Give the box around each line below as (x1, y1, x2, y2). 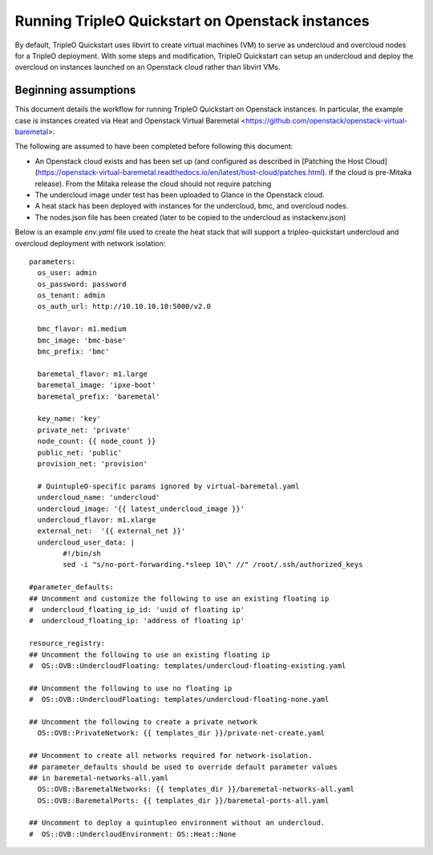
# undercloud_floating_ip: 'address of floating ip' (29, 616, 245, 626)
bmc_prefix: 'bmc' (37, 347, 110, 356)
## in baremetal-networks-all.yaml (29, 773, 169, 782)
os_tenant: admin (37, 291, 106, 300)
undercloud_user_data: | (37, 537, 136, 547)
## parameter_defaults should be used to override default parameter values (29, 762, 338, 772)
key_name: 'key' (37, 414, 102, 423)
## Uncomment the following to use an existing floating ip (29, 650, 270, 659)
